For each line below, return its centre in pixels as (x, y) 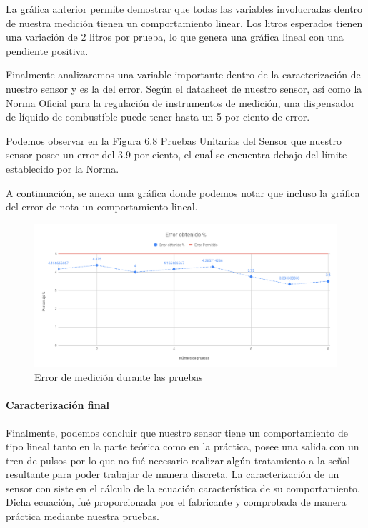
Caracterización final (58, 405)
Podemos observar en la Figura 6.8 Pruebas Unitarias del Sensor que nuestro (174, 140)
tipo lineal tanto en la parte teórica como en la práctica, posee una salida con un (183, 446)
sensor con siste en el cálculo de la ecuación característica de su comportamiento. (183, 488)
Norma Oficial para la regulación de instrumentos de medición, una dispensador (180, 102)
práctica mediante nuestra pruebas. (83, 516)
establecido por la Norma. (63, 168)
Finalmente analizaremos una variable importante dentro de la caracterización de (183, 75)
